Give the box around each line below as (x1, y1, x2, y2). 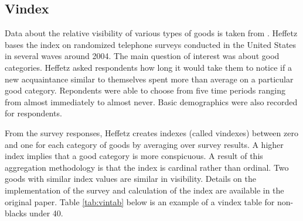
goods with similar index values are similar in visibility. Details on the (5, 172, 256, 185)
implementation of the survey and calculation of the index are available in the (5, 184, 284, 196)
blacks (5, 207, 27, 219)
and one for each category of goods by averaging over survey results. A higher (5, 138, 284, 150)
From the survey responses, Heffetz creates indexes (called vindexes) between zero (5, 126, 298, 139)
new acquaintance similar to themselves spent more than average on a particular (5, 72, 294, 85)
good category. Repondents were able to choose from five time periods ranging (5, 84, 285, 96)
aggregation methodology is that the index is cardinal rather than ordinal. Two (5, 161, 289, 173)
